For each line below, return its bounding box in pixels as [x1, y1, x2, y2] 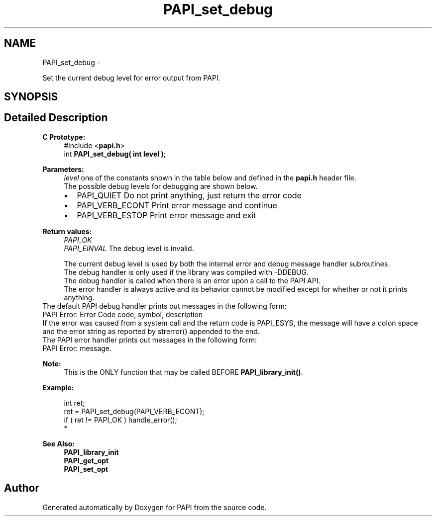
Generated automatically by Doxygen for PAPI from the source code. [42, 503, 267, 512]
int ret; [64, 398, 85, 407]
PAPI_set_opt [64, 464, 109, 473]
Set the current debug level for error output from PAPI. [42, 73, 220, 82]
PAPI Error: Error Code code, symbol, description [42, 310, 203, 319]
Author [4, 482, 39, 495]
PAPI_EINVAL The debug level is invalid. [64, 244, 194, 253]
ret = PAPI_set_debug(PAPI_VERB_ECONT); [64, 407, 205, 416]
